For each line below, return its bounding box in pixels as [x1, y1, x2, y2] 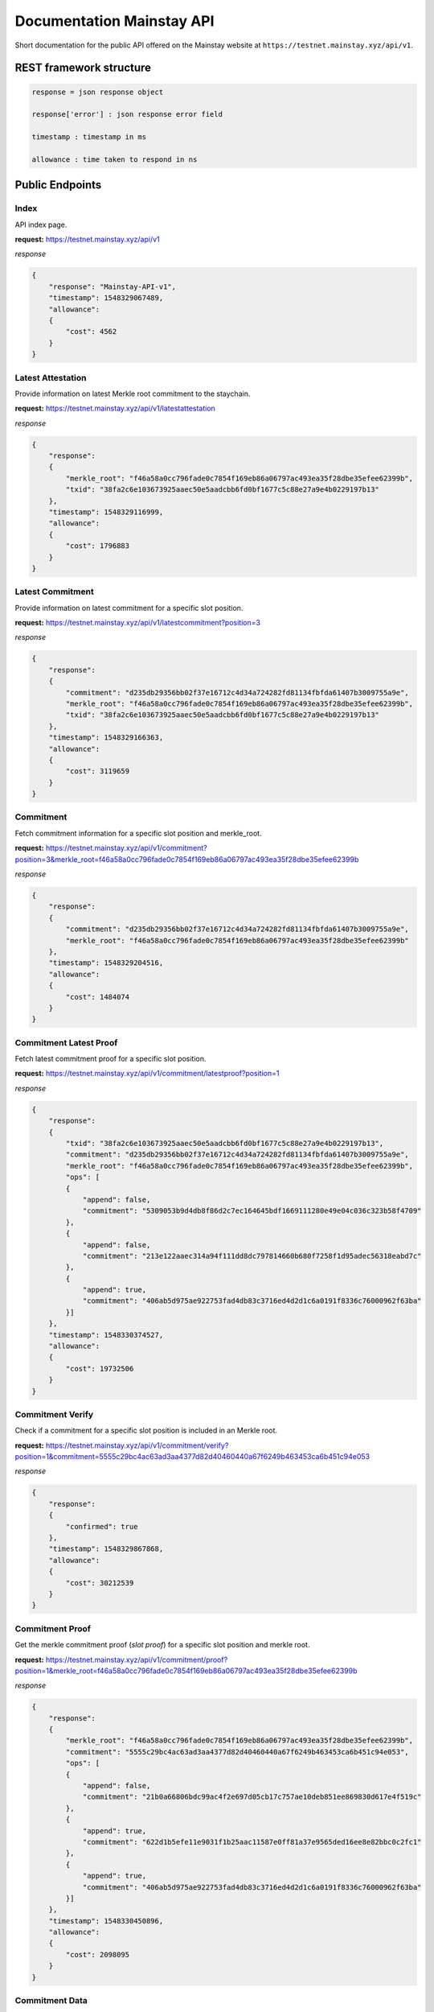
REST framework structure [14, 61, 152, 75]
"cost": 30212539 [65, 1578, 134, 1587]
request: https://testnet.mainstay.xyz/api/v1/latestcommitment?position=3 [14, 618, 261, 628]
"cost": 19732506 [65, 1364, 134, 1373]
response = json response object [31, 87, 164, 97]
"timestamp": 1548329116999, [48, 507, 164, 517]
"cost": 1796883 [65, 542, 130, 550]
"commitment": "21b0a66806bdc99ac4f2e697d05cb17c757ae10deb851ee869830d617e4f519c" [82, 1792, 422, 1802]
